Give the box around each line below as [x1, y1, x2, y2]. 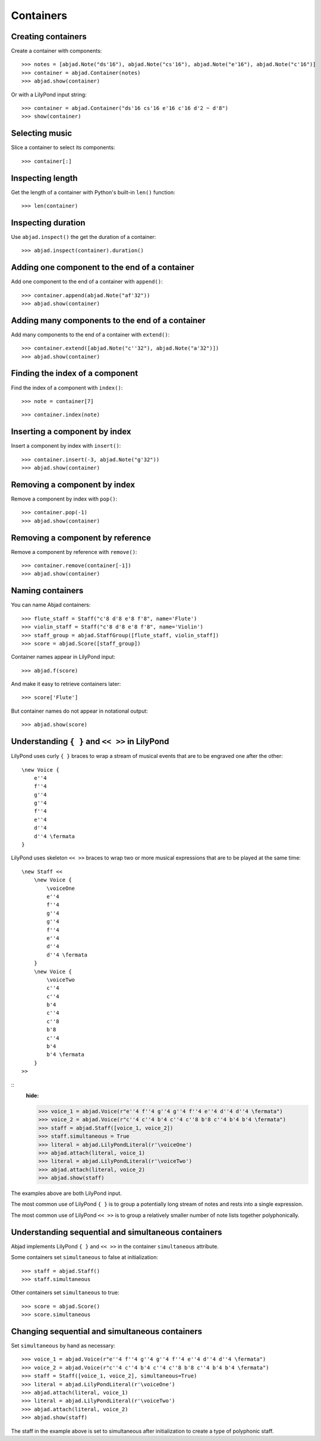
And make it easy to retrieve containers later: [11, 681, 121, 688]
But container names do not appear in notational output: [11, 707, 148, 715]
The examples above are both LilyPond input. [11, 1190, 122, 1197]
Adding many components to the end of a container [11, 315, 206, 325]
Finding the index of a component [11, 369, 139, 379]
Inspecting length [11, 173, 78, 183]
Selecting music [11, 128, 73, 139]
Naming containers [11, 586, 84, 596]
